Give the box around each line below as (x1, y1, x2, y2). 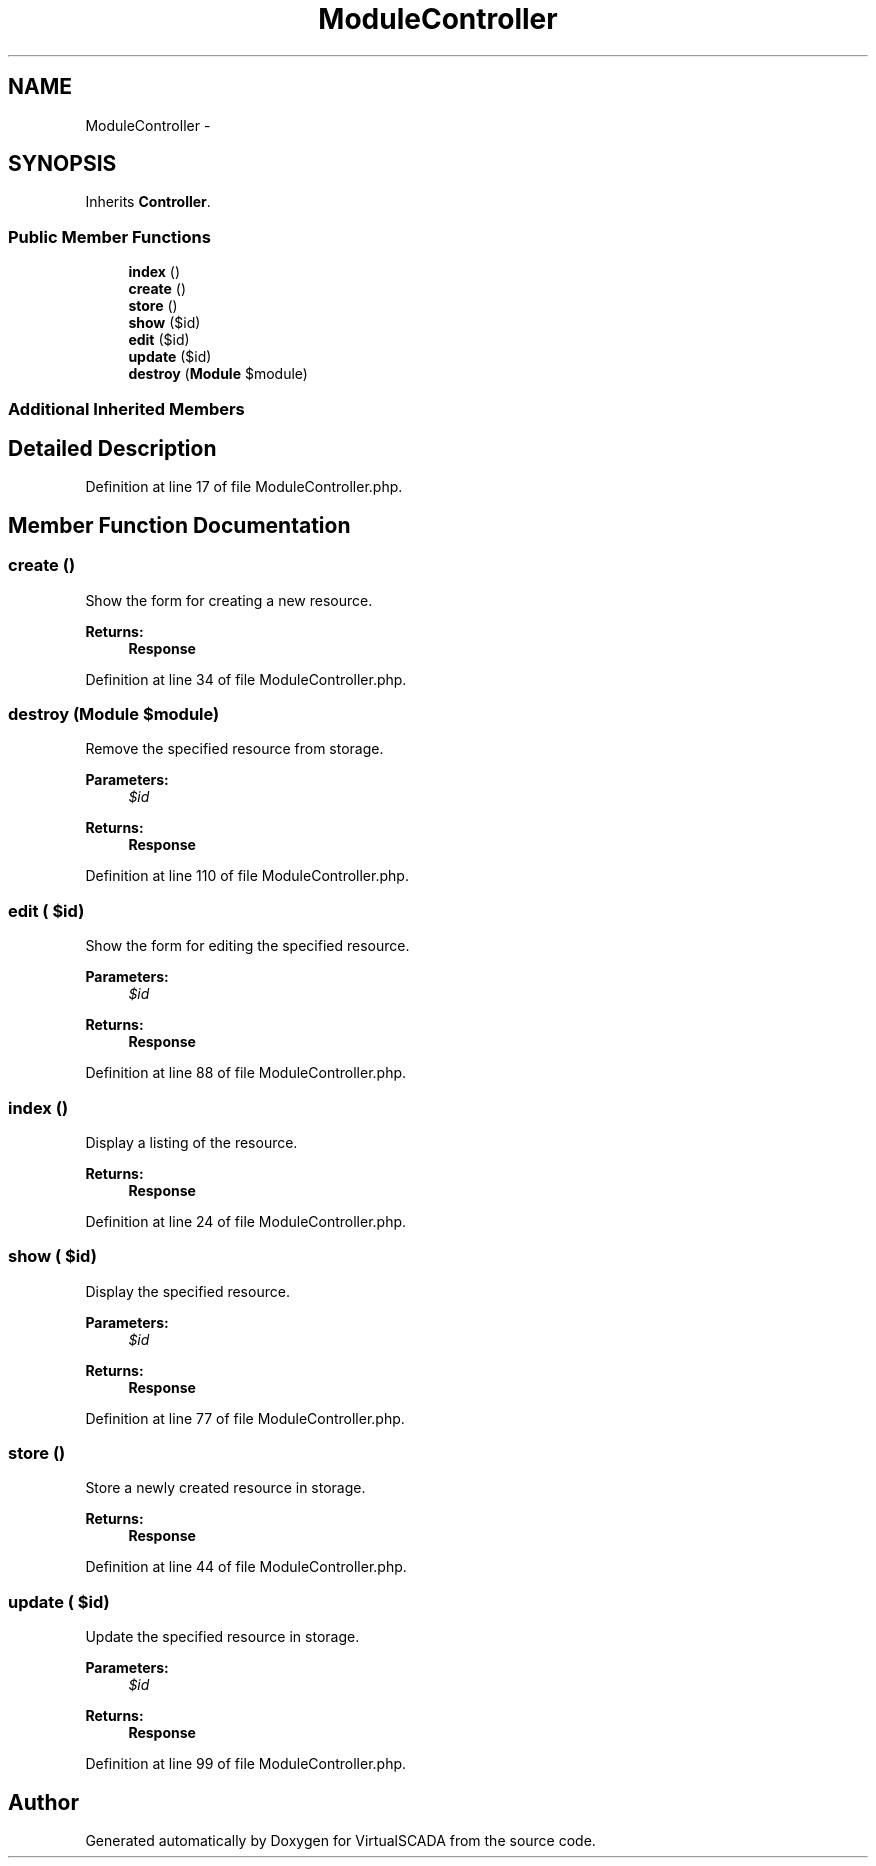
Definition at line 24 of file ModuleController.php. (85, 1212, 407, 1230)
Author (8, 1789, 79, 1815)
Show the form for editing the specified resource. (85, 937, 410, 955)
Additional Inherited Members (8, 398, 245, 419)
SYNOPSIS (8, 151, 117, 177)
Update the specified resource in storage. (85, 1628, 360, 1646)
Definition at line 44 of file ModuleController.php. (85, 1558, 407, 1576)
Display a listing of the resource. (85, 1133, 298, 1151)
